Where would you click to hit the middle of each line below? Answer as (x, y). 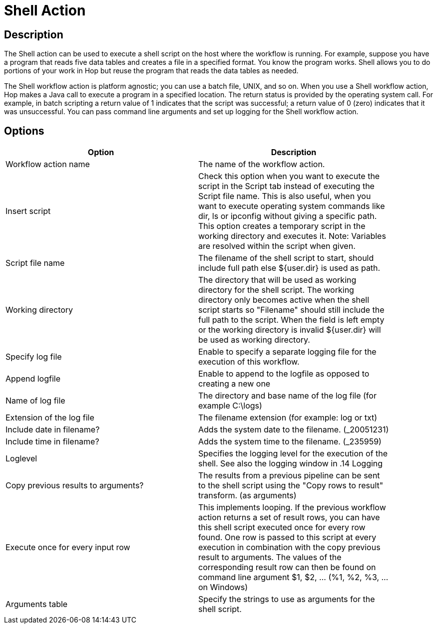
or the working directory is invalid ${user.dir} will (290, 330)
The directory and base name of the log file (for (287, 396)
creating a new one (234, 384)
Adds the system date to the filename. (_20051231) (294, 430)
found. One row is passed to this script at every (287, 537)
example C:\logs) (230, 406)
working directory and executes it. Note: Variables (292, 236)
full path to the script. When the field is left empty (291, 320)
